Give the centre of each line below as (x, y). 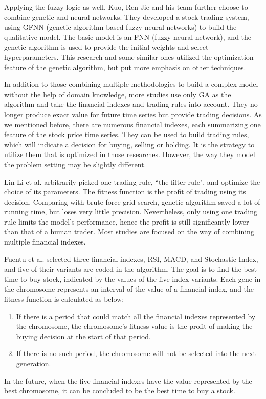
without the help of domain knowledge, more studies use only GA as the (118, 94)
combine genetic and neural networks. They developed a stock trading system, (127, 17)
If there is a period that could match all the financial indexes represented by (136, 316)
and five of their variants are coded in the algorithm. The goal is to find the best (130, 269)
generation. (34, 363)
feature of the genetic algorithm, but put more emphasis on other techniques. (125, 67)
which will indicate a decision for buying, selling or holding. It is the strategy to (129, 144)
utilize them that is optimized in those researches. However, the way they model (130, 154)
